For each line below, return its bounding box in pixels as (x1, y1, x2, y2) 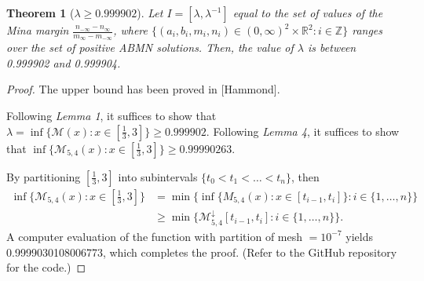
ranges (352, 22, 383, 38)
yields (345, 228, 374, 244)
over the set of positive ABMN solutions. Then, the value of (6, 39, 294, 56)
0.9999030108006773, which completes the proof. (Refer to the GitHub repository (6, 243, 397, 260)
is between (308, 39, 356, 56)
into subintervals (118, 168, 198, 184)
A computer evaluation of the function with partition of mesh (6, 228, 303, 244)
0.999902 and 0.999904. (6, 54, 121, 71)
